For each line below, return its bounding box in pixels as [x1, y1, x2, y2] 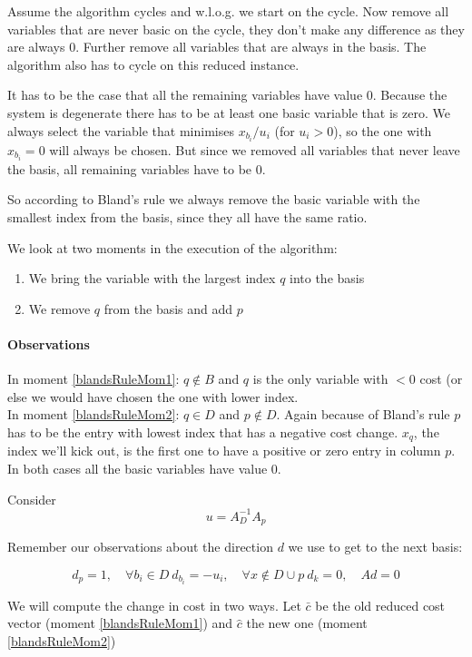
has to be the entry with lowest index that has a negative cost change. [7, 422, 398, 441]
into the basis [290, 269, 365, 288]
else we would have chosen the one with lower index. [7, 387, 299, 406]
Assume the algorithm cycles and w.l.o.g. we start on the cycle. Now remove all [7, 2, 449, 20]
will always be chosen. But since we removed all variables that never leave [49, 140, 460, 159]
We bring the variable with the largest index [28, 269, 276, 288]
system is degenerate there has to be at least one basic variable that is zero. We [7, 103, 450, 122]
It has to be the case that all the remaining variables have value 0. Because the [7, 85, 447, 104]
